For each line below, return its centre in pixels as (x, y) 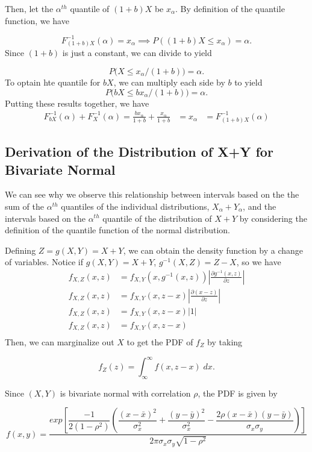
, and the (260, 206)
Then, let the (29, 8)
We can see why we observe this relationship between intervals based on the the (152, 194)
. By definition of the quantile (230, 8)
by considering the (273, 218)
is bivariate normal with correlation (125, 393)
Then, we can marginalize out (60, 342)
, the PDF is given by (238, 393)
